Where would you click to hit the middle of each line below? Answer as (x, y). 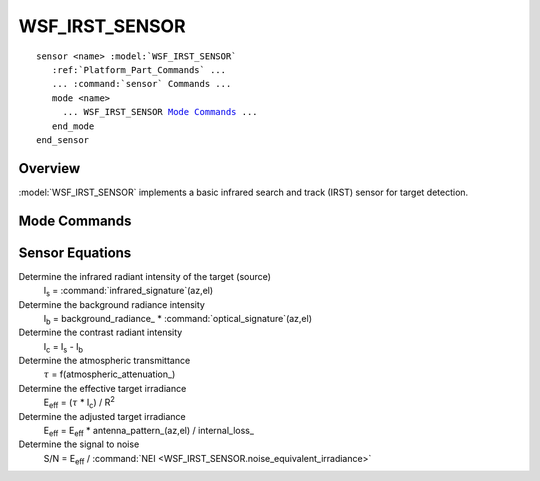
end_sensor (63, 139)
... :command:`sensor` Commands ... (141, 84)
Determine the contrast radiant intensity (100, 332)
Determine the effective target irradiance (102, 388)
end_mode (73, 126)
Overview (49, 168)
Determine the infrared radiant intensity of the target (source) (145, 276)
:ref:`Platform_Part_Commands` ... (139, 69)
